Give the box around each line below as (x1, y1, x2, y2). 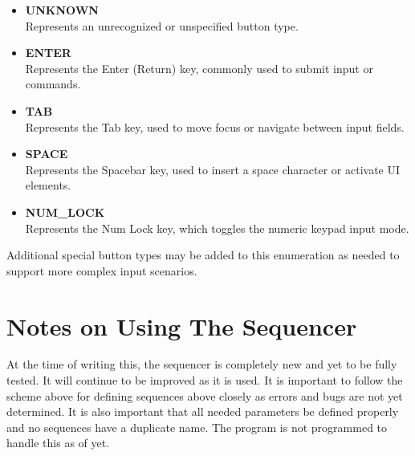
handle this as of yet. (6, 434, 110, 451)
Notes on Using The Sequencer (6, 309, 357, 342)
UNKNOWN (25, 2, 99, 18)
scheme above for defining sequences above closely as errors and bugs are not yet (6, 387, 403, 404)
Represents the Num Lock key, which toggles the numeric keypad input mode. (25, 219, 409, 236)
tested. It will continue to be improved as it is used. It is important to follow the (6, 372, 403, 389)
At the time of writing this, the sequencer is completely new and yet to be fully (6, 356, 397, 373)
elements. (25, 177, 71, 193)
